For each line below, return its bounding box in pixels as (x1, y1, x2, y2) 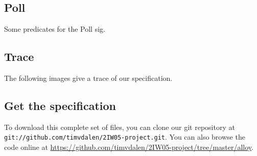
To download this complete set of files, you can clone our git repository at (4, 121, 235, 132)
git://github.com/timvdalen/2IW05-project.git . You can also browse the (4, 131, 245, 142)
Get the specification (4, 97, 116, 113)
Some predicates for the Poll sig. (4, 24, 105, 34)
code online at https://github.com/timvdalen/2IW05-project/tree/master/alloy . (4, 142, 253, 152)
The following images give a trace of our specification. (4, 73, 173, 83)
